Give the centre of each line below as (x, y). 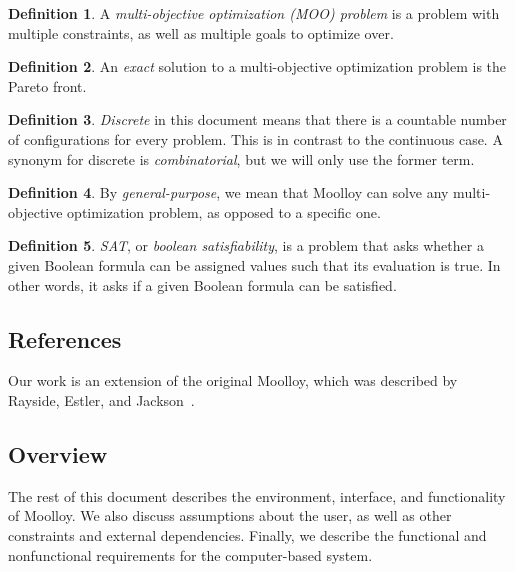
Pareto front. (47, 85)
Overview (58, 453)
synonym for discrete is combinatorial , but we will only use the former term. (241, 158)
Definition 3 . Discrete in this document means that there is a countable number (257, 119)
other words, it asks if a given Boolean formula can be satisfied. (202, 284)
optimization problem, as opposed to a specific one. (224, 211)
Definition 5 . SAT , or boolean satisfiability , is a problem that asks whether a (246, 245)
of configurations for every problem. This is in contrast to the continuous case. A (255, 138)
